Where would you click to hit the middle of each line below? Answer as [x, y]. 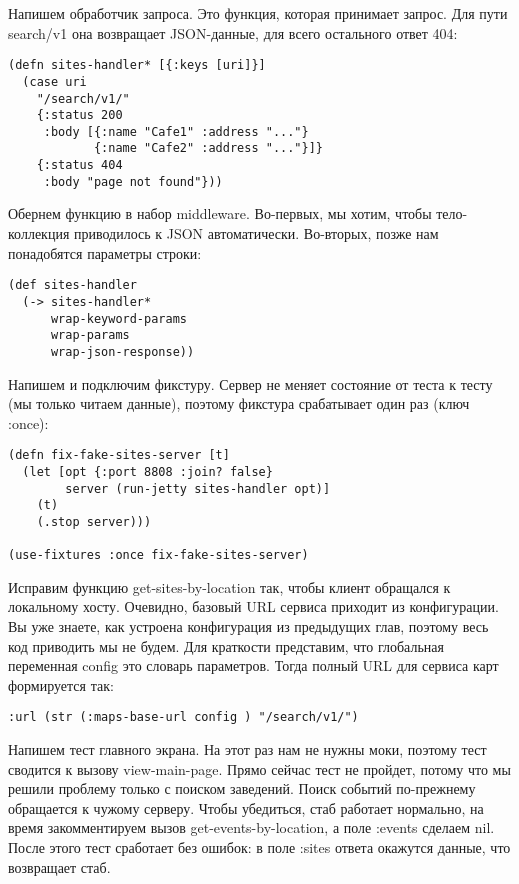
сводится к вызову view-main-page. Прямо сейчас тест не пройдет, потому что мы [259, 768]
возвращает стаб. [59, 866]
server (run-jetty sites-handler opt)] [198, 488]
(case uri [54, 81]
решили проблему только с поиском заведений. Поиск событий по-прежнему [242, 788]
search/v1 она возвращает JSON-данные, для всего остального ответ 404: [233, 32]
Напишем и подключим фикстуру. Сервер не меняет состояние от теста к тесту [250, 383]
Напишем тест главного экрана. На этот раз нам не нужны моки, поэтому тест [247, 749]
